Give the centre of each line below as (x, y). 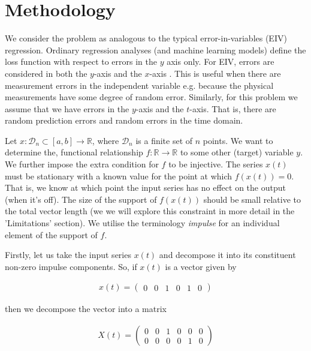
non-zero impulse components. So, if (71, 266)
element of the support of (51, 234)
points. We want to (238, 140)
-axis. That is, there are (233, 108)
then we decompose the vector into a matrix (86, 309)
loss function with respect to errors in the (81, 61)
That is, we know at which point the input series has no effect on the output (145, 187)
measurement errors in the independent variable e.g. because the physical (139, 85)
